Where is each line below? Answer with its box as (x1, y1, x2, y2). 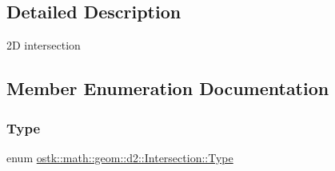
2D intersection (6, 37, 81, 54)
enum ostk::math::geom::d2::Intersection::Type (6, 149, 233, 165)
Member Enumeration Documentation (6, 76, 329, 101)
